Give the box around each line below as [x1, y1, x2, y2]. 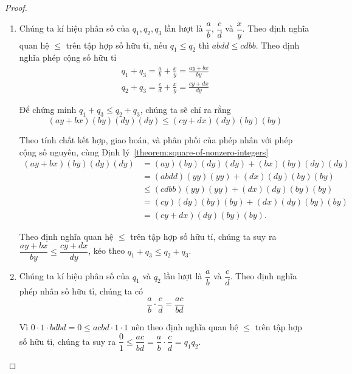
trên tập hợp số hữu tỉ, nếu [66, 38, 167, 51]
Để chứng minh [19, 103, 77, 116]
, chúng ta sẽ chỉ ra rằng [140, 103, 231, 116]
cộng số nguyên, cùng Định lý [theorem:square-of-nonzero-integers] [19, 145, 269, 158]
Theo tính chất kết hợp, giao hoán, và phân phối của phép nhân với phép [19, 134, 293, 146]
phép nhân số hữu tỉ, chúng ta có [19, 285, 143, 297]
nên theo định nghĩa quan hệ [131, 320, 238, 333]
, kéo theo [88, 244, 125, 257]
